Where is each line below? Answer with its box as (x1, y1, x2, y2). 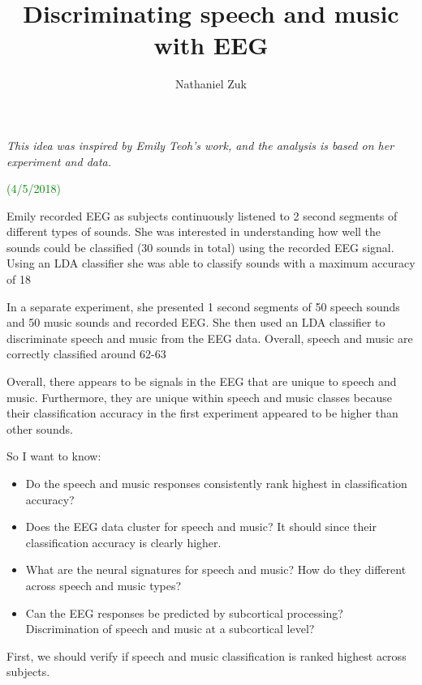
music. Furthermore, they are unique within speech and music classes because (6, 388, 392, 405)
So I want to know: (6, 447, 101, 465)
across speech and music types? (25, 576, 182, 593)
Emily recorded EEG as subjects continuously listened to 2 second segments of (6, 207, 398, 224)
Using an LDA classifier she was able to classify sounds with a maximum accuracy (6, 255, 416, 272)
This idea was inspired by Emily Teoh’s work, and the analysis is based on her (6, 136, 394, 153)
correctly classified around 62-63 (6, 345, 166, 362)
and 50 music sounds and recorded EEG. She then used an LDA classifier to (6, 314, 385, 331)
